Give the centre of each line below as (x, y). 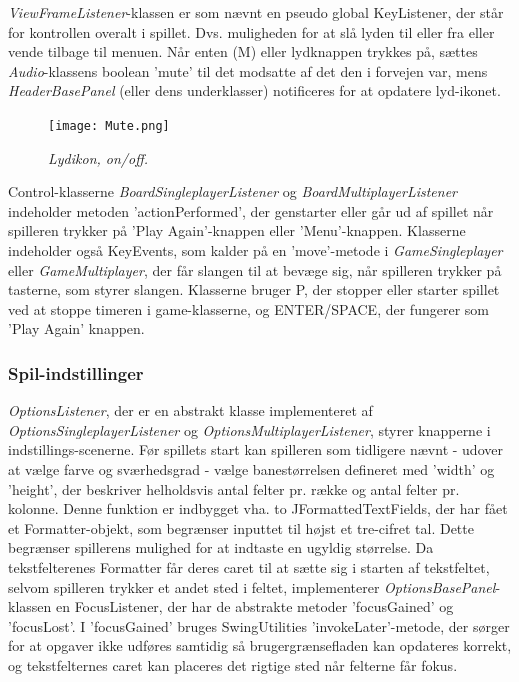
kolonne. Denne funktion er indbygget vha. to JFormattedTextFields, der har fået (258, 508)
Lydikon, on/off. (98, 157)
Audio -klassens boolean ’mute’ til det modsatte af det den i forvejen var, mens (248, 70)
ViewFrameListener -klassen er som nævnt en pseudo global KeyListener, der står (256, 12)
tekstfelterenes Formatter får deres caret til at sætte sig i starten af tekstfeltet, (249, 566)
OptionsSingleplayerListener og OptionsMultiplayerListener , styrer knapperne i (249, 429)
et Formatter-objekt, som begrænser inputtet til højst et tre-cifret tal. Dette (241, 527)
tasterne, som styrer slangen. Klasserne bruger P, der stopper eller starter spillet (254, 289)
